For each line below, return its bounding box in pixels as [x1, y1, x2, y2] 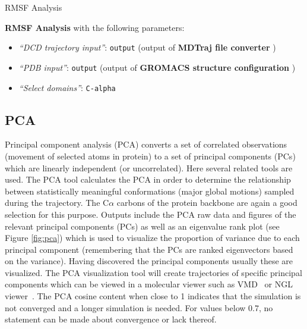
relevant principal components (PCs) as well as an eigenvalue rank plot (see [5, 220, 280, 232]
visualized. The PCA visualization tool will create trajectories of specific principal [5, 266, 302, 278]
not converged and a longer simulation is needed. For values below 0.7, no [5, 301, 273, 314]
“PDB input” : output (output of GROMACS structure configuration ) [18, 61, 296, 73]
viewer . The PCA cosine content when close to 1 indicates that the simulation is [5, 290, 301, 302]
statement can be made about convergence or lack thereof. [5, 313, 217, 325]
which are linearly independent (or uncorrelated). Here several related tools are [5, 161, 293, 174]
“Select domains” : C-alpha [18, 81, 116, 93]
